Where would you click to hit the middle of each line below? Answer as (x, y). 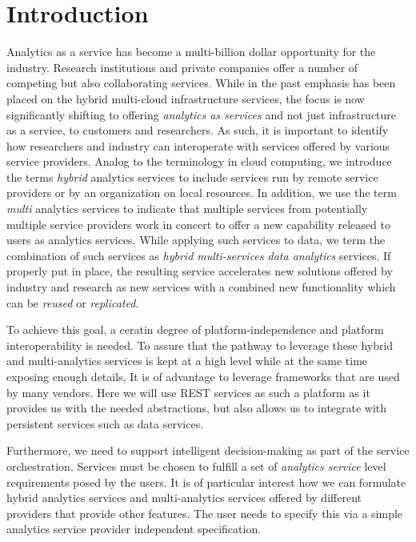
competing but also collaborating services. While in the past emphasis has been (201, 83)
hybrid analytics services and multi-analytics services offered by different (184, 498)
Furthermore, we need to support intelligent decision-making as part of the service (208, 450)
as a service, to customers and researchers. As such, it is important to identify (198, 130)
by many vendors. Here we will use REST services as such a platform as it (188, 392)
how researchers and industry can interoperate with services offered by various (198, 145)
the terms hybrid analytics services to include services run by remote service (192, 177)
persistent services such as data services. (105, 423)
